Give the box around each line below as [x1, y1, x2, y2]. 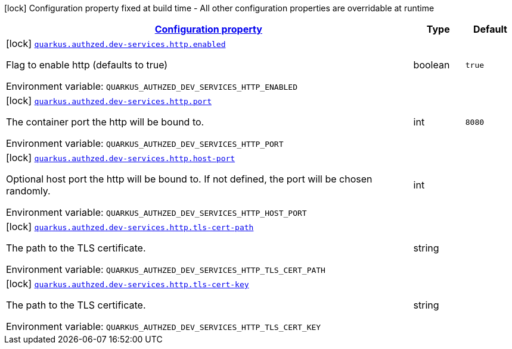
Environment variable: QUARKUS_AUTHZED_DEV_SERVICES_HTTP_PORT [6, 137, 284, 149]
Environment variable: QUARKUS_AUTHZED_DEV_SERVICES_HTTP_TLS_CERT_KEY [6, 320, 321, 332]
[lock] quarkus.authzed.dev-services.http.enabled [6, 37, 226, 49]
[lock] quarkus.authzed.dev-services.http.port [6, 95, 212, 106]
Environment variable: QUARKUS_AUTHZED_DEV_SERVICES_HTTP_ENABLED [6, 80, 297, 92]
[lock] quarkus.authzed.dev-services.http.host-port [6, 152, 235, 164]
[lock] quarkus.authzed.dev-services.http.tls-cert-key [6, 278, 249, 290]
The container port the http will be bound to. [6, 116, 204, 128]
